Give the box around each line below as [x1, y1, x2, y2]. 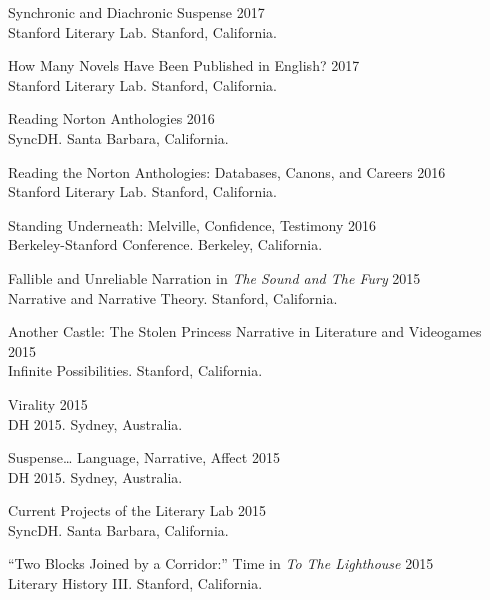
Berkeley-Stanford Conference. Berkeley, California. [8, 234, 323, 255]
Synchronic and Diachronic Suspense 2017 [8, 2, 265, 22]
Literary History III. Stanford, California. [8, 573, 263, 594]
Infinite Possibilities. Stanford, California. [8, 360, 263, 381]
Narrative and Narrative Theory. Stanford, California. [8, 287, 338, 308]
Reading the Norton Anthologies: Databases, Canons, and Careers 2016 [8, 161, 446, 182]
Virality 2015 [8, 393, 88, 414]
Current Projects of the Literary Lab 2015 [8, 500, 266, 521]
